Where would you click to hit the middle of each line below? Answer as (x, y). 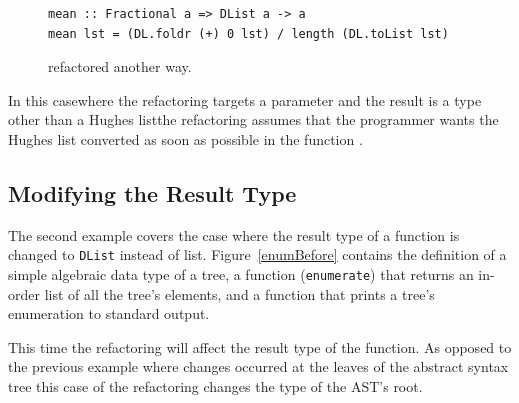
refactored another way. (120, 66)
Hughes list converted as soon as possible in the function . (185, 138)
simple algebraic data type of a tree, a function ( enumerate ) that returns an (241, 274)
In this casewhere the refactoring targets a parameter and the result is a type (245, 99)
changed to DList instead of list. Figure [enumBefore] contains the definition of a (257, 254)
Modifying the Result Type (152, 192)
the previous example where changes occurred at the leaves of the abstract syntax (258, 366)
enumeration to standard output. (109, 313)
